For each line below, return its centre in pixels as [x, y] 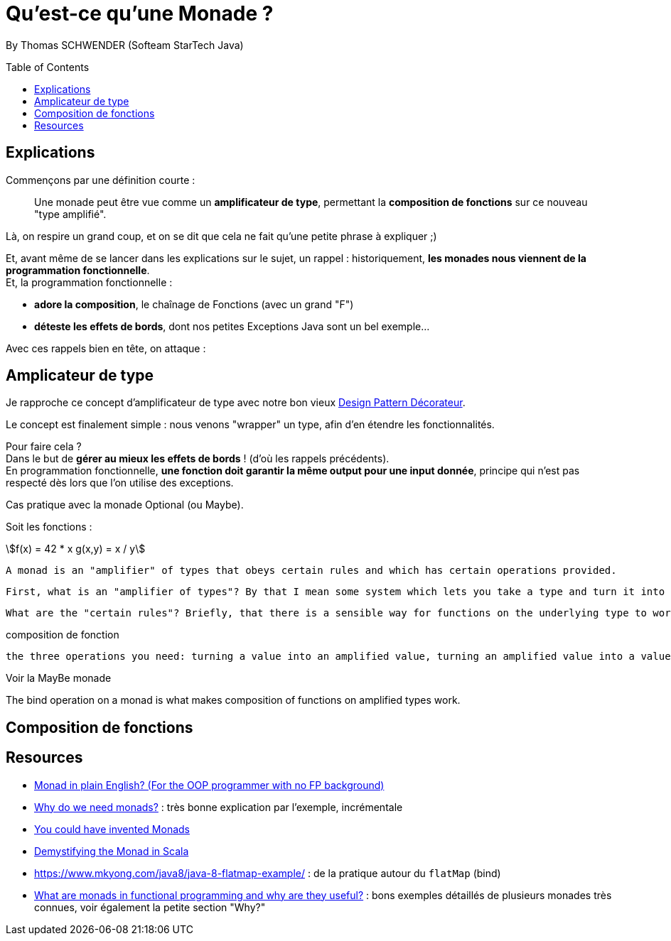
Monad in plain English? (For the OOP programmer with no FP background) [209, 785]
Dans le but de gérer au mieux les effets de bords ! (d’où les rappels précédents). [198, 459]
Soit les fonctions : [49, 527]
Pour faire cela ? [44, 447]
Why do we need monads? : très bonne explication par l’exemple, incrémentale [219, 807]
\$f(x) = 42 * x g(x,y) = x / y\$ [76, 549]
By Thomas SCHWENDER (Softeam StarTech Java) [125, 45]
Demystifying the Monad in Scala [112, 851]
